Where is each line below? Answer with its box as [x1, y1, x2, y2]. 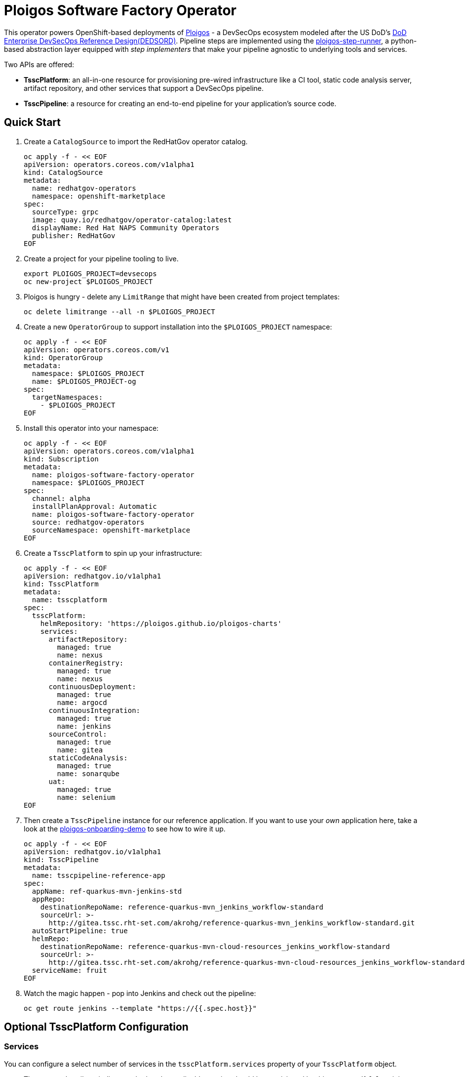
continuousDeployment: [48, 682, 136, 691]
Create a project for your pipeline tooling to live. [24, 254, 179, 263]
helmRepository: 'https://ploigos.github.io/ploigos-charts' [40, 619, 282, 627]
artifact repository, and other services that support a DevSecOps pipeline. [24, 83, 264, 92]
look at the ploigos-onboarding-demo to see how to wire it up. [24, 824, 226, 833]
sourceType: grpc [32, 207, 99, 216]
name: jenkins [57, 722, 112, 730]
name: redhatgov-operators [32, 184, 136, 192]
